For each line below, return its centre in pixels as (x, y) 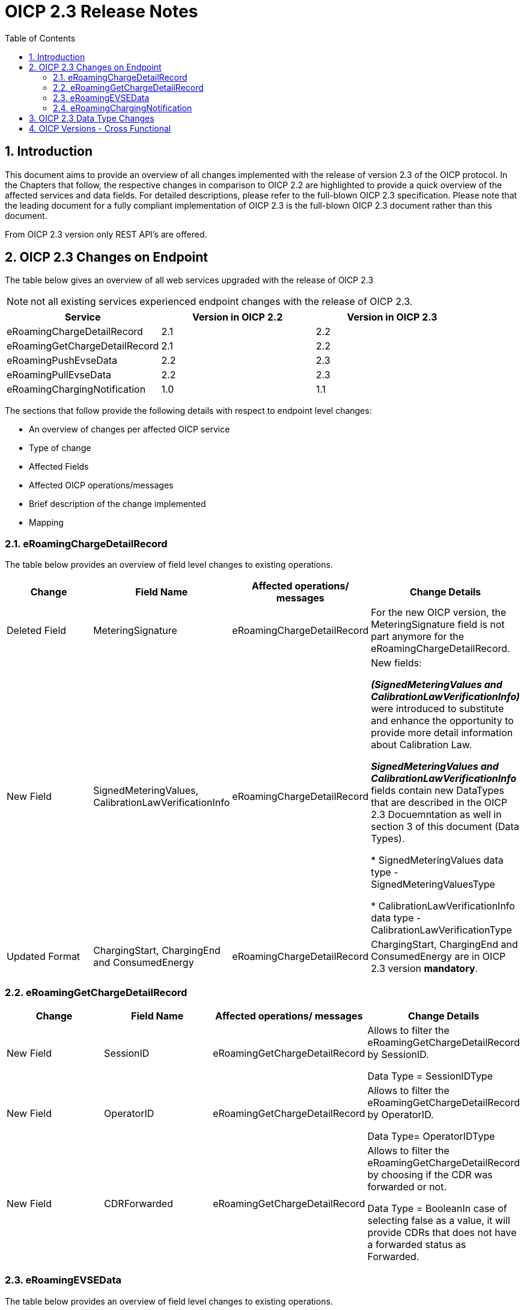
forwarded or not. (407, 1186)
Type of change (60, 448)
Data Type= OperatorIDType (431, 1136)
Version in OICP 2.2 (237, 317)
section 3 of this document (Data (445, 827)
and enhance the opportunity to (442, 721)
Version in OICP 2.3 (392, 317)
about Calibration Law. (422, 745)
